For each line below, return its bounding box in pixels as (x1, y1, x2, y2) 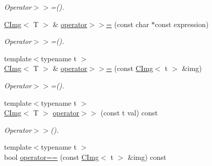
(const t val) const (101, 107, 158, 118)
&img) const (128, 151, 167, 162)
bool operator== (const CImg (4, 151, 99, 162)
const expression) (155, 18, 209, 29)
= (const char (106, 18, 149, 29)
